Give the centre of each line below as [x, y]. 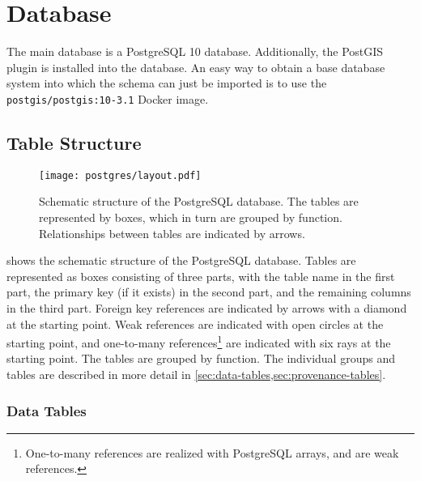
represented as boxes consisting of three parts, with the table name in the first [201, 276]
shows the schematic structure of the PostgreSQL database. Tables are [181, 260]
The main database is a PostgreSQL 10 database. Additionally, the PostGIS [195, 51]
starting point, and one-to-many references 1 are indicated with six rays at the [199, 341]
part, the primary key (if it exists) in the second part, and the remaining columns [209, 292]
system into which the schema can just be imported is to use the [167, 83]
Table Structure [74, 142]
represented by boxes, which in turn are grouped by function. [191, 217]
